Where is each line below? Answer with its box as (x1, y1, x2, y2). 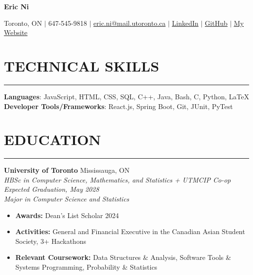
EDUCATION (4, 129, 101, 149)
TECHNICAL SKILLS (4, 55, 160, 75)
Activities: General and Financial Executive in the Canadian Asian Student (15, 226, 245, 237)
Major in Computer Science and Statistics (4, 194, 129, 203)
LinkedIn (172, 18, 199, 28)
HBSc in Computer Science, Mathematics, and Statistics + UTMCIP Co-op (4, 174, 231, 184)
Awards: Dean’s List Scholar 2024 (15, 210, 119, 220)
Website (4, 27, 28, 37)
